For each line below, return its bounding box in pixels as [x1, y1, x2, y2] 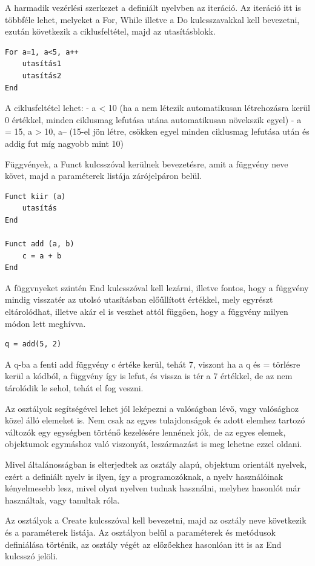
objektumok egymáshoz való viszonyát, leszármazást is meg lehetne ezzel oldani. [5, 437, 302, 450]
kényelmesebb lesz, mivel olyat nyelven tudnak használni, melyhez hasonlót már [5, 482, 300, 494]
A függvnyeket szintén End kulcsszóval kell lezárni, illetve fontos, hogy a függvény [5, 281, 309, 294]
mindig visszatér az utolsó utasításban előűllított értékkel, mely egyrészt [5, 293, 273, 306]
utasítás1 [22, 59, 62, 69]
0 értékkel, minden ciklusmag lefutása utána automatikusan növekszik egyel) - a [5, 113, 302, 126]
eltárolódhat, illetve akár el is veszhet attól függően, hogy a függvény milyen [5, 305, 288, 318]
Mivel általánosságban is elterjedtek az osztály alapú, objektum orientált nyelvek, [5, 458, 307, 470]
